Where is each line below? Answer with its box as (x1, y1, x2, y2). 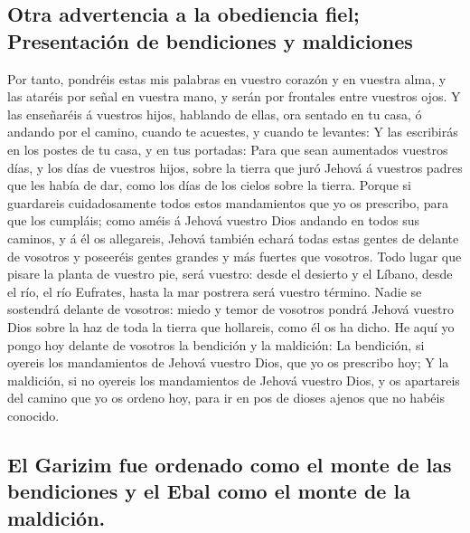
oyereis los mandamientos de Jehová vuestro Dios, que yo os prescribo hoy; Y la (7, 353, 449, 372)
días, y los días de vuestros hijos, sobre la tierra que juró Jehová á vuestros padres (7, 157, 463, 176)
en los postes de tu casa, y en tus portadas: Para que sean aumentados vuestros (7, 139, 448, 158)
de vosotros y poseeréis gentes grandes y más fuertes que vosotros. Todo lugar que (7, 246, 462, 265)
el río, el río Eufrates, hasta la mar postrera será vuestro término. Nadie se (7, 281, 422, 300)
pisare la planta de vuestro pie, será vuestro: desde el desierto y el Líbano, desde (7, 264, 453, 283)
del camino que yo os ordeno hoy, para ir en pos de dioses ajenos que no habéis (7, 388, 445, 407)
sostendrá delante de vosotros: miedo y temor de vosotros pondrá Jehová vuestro (7, 300, 455, 319)
